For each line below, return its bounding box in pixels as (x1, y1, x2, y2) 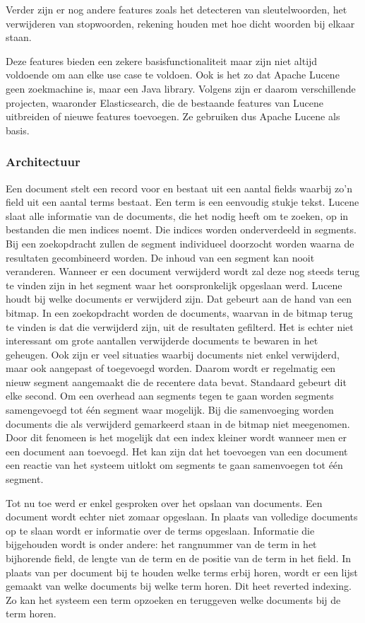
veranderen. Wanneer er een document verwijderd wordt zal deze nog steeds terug (6, 264, 360, 279)
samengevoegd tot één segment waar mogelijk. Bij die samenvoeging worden (6, 402, 334, 417)
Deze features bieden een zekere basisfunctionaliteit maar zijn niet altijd (6, 53, 318, 68)
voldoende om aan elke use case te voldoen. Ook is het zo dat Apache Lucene (6, 67, 340, 82)
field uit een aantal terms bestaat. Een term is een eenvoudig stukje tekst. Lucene (6, 194, 359, 209)
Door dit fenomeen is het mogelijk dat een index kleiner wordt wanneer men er (6, 430, 347, 445)
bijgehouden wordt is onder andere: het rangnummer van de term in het (6, 537, 317, 552)
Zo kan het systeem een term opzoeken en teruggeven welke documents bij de (6, 592, 341, 607)
